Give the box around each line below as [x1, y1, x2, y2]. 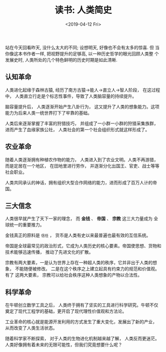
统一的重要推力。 [9, 222, 45, 228]
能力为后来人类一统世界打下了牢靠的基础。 [5, 110, 92, 116]
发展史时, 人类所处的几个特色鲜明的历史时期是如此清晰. [5, 57, 118, 62]
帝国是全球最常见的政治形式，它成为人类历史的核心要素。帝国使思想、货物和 [5, 243, 162, 249]
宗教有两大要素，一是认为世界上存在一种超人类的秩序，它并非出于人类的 [5, 260, 153, 266]
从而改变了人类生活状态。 [5, 325, 57, 331]
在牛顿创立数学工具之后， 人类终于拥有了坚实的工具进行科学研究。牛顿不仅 [5, 302, 159, 308]
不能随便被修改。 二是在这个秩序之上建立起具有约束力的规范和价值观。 [14, 266, 160, 272]
